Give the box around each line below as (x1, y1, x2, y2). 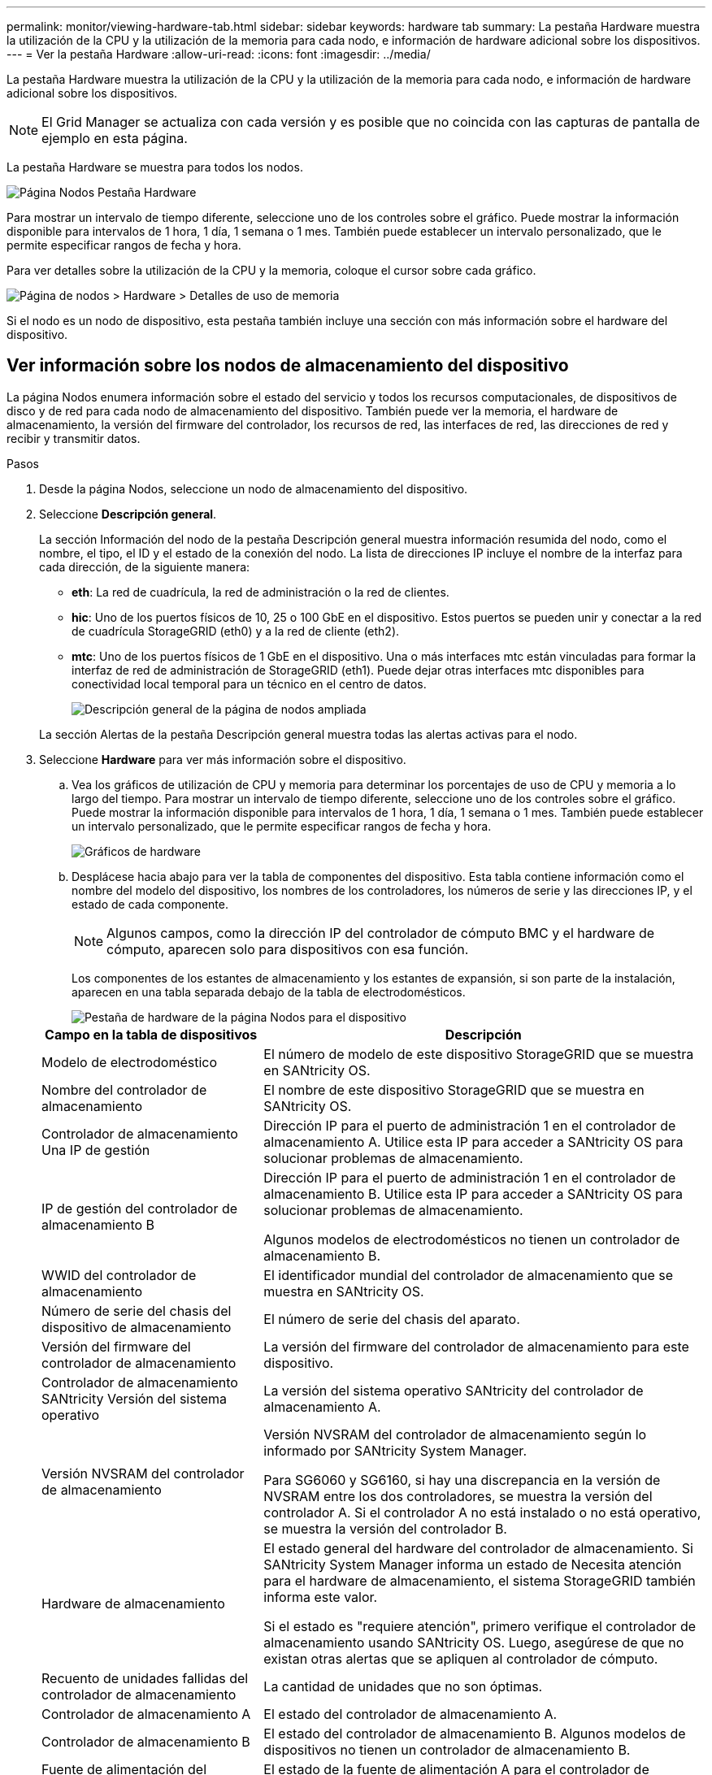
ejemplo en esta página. (41, 130, 188, 146)
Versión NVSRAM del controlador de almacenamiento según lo (263, 1426, 647, 1443)
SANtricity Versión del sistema (41, 1390, 228, 1407)
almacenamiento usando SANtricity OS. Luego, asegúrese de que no (263, 1634, 684, 1651)
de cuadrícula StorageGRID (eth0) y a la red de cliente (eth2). (72, 623, 400, 638)
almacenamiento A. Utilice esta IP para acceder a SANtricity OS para (263, 1133, 684, 1150)
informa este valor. (263, 1588, 378, 1605)
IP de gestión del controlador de (41, 1200, 238, 1217)
